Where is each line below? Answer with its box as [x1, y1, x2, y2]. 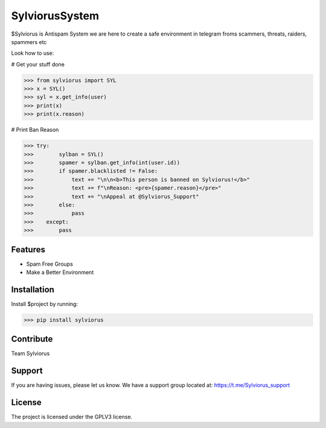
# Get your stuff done [11, 60, 65, 68]
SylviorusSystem [11, 9, 100, 22]
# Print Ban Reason [11, 126, 59, 133]
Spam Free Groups [26, 260, 74, 267]
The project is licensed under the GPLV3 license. [11, 414, 133, 421]
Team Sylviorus [11, 350, 50, 357]
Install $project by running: [11, 300, 78, 307]
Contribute [11, 334, 53, 344]
